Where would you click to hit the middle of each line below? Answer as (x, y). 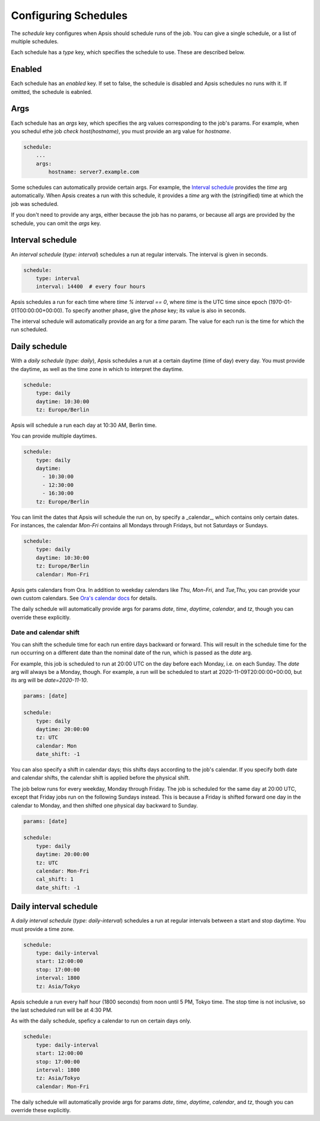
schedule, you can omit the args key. (56, 223)
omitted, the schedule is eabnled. (52, 91)
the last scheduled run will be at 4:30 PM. (62, 1010)
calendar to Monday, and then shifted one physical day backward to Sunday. (105, 805)
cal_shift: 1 (55, 879)
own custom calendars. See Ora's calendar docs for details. (84, 598)
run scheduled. (29, 330)
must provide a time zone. (43, 929)
